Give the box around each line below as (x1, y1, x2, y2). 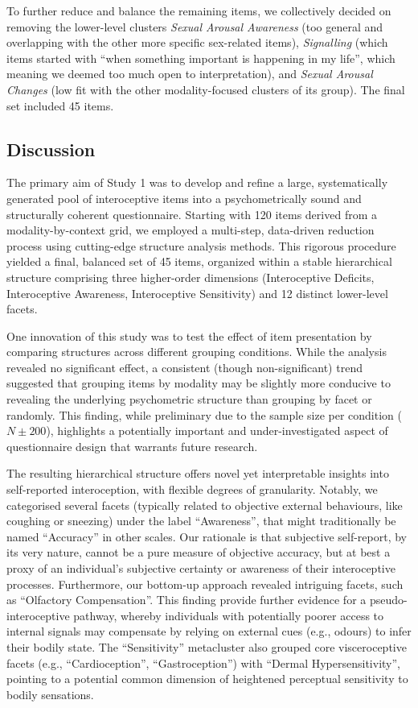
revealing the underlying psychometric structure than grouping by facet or (6, 391, 372, 408)
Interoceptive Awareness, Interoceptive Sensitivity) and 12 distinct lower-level (6, 284, 388, 301)
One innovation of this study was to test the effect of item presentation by (6, 327, 372, 344)
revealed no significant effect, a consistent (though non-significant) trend (6, 358, 363, 375)
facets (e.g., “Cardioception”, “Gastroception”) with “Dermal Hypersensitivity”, (6, 654, 400, 671)
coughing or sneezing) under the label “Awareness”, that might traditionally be (6, 512, 396, 529)
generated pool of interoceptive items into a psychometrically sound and (6, 189, 362, 206)
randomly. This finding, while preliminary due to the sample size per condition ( (6, 406, 402, 423)
